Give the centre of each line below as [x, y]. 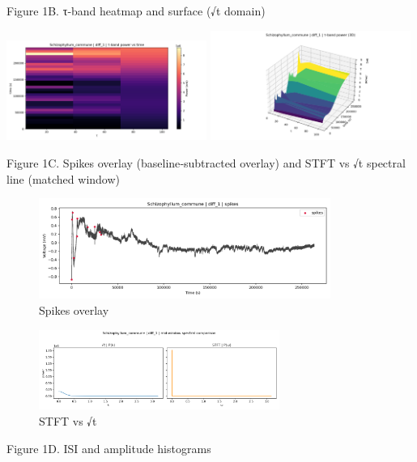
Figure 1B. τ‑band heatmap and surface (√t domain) [136, 11]
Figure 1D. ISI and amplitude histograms [109, 448]
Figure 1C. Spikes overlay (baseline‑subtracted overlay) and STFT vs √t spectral [206, 162]
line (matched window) [63, 178]
